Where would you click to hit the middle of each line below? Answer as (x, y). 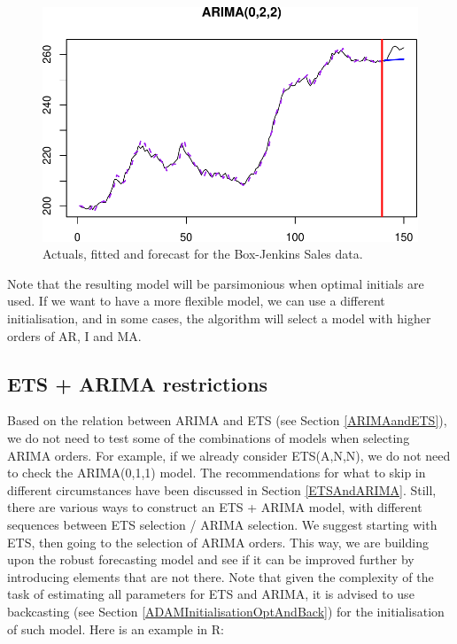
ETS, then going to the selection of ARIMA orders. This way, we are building (218, 542)
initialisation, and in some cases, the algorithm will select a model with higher (219, 318)
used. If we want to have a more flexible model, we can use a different (196, 301)
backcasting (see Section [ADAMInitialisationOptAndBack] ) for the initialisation (226, 611)
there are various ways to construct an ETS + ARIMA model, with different (215, 507)
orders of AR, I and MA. (74, 335)
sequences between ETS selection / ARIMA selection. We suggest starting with (222, 524)
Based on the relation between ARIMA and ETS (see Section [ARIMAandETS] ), (227, 420)
